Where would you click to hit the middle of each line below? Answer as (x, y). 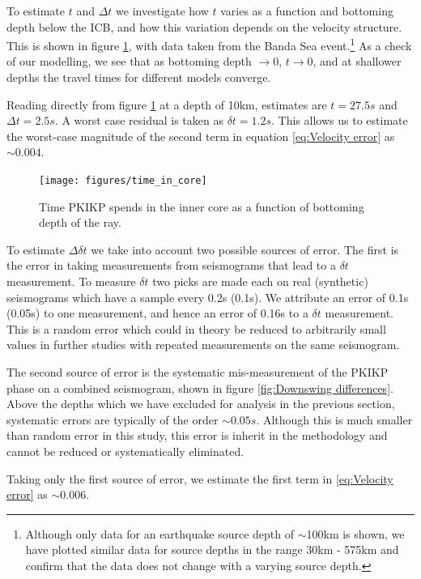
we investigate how (162, 11)
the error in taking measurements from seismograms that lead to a (171, 265)
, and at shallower (357, 61)
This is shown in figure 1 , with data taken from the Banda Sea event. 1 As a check (209, 44)
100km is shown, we (355, 533)
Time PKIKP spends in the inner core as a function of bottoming (202, 206)
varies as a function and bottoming (307, 11)
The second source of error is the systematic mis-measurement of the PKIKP (198, 372)
